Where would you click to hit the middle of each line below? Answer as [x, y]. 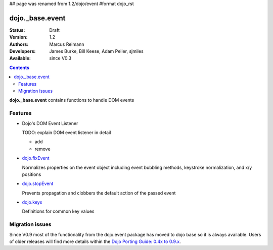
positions [32, 174]
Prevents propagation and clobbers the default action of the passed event [99, 193]
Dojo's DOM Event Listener [50, 123]
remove [42, 149]
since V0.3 [60, 58]
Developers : [22, 51]
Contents [19, 68]
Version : [18, 37]
